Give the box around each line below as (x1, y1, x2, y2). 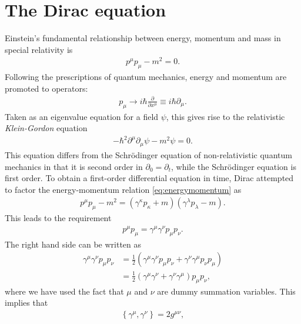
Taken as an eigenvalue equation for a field (5, 110, 159, 122)
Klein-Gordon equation (5, 122, 88, 134)
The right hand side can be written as (5, 238, 142, 250)
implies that (5, 296, 48, 309)
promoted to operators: (5, 82, 88, 94)
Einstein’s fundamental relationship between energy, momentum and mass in (5, 32, 281, 44)
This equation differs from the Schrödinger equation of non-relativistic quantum (5, 148, 292, 161)
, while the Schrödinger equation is (171, 160, 296, 172)
